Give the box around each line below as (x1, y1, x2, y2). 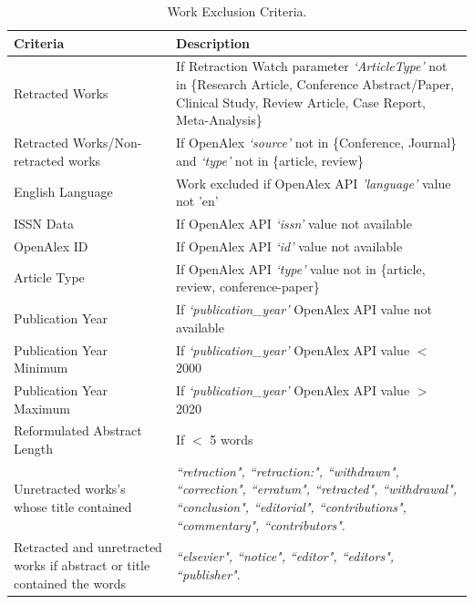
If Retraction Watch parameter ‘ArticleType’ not (176, 56, 448, 76)
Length (14, 438, 53, 457)
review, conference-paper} (176, 277, 320, 296)
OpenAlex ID (14, 236, 88, 255)
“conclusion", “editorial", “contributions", (176, 497, 407, 516)
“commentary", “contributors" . (176, 515, 345, 534)
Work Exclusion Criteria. (167, 2, 307, 20)
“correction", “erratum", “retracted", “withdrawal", (176, 479, 458, 498)
